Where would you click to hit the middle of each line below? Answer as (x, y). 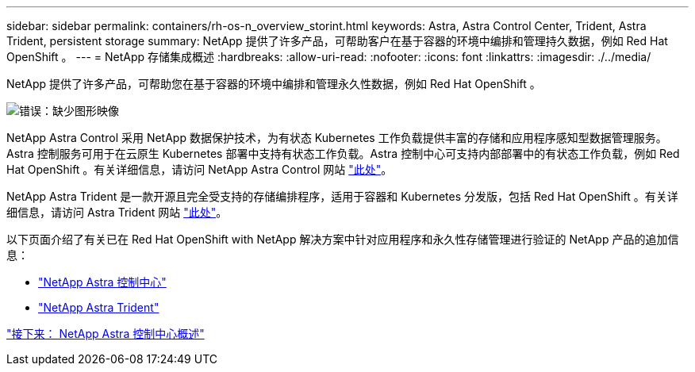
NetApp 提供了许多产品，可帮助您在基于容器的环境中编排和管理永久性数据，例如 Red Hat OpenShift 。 (274, 84)
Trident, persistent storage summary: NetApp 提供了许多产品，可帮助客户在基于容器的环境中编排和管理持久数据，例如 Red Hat (337, 41)
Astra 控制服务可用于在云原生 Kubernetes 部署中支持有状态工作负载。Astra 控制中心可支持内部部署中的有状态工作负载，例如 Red (343, 153)
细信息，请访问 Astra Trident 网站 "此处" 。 (117, 212)
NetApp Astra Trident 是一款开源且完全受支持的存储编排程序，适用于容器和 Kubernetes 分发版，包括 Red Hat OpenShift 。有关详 (342, 196)
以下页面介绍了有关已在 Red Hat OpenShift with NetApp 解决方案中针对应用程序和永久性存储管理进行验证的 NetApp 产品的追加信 (343, 239)
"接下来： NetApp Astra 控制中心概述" (106, 334)
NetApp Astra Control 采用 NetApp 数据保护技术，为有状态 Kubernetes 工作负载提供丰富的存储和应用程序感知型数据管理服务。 (337, 138)
